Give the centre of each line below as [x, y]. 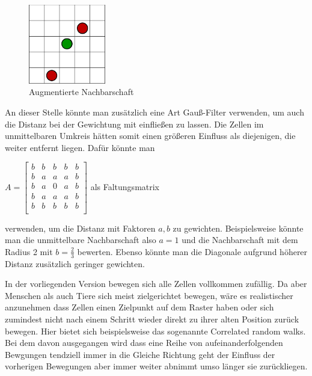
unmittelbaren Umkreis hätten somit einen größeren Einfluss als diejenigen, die [150, 136]
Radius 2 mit [29, 251]
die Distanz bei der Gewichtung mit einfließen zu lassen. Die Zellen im [134, 124]
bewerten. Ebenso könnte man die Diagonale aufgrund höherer [192, 251]
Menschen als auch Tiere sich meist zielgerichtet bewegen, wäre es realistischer [149, 295]
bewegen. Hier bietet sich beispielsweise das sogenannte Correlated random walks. [155, 331]
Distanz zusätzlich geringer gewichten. [75, 263]
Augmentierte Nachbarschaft [81, 92]
